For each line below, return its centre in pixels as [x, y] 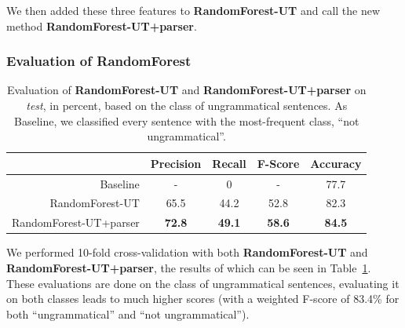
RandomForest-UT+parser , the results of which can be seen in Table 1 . [189, 268]
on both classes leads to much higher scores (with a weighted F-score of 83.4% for [203, 299]
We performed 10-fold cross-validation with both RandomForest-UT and [187, 252]
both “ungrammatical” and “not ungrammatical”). [128, 313]
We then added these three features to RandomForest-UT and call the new [193, 10]
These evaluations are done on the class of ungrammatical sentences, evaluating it [203, 283]
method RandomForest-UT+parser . [102, 26]
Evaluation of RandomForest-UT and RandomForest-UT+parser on [186, 90]
